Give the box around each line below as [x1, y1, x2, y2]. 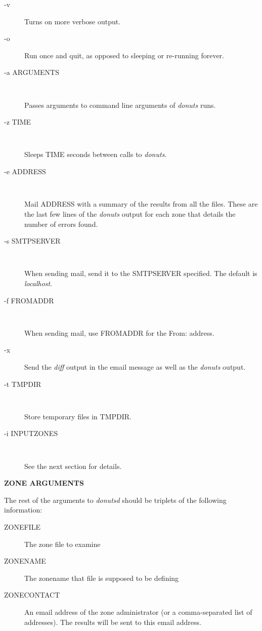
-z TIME [4, 116, 31, 127]
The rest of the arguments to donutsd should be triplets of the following [4, 494, 227, 505]
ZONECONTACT [4, 589, 60, 600]
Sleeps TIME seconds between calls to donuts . [24, 149, 167, 160]
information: [4, 504, 42, 515]
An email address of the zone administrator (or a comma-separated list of [24, 607, 252, 617]
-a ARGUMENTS [4, 67, 59, 77]
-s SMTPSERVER [4, 235, 61, 246]
